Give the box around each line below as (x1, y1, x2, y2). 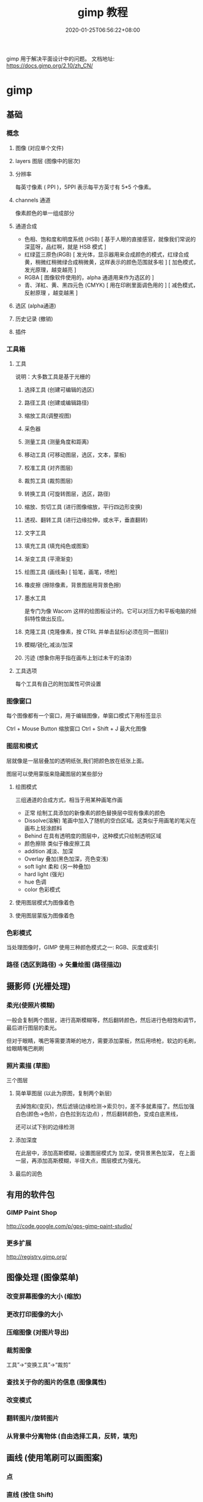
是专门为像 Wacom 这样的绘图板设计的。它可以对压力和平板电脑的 (24, 607, 191, 615)
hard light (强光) (24, 870, 65, 878)
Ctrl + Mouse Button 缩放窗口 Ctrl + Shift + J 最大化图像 (6, 725, 147, 732)
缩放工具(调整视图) (24, 412, 72, 420)
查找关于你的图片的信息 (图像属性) (6, 1378, 107, 1387)
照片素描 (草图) (6, 1061, 51, 1070)
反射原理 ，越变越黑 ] (24, 289, 78, 296)
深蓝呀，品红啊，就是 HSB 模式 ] (24, 243, 107, 250)
